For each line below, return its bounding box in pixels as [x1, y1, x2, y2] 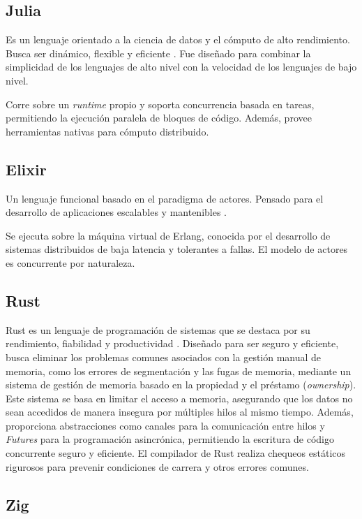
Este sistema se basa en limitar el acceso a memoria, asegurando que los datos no [6, 390, 353, 405]
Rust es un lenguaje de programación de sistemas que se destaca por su [6, 322, 310, 337]
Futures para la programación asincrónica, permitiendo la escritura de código [6, 432, 335, 446]
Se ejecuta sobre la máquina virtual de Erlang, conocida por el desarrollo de [6, 228, 331, 242]
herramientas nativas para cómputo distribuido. [6, 124, 209, 138]
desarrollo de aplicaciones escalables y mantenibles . [6, 205, 227, 219]
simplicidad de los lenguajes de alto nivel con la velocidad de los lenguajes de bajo [6, 59, 357, 74]
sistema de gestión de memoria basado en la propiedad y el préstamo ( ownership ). [6, 377, 356, 392]
